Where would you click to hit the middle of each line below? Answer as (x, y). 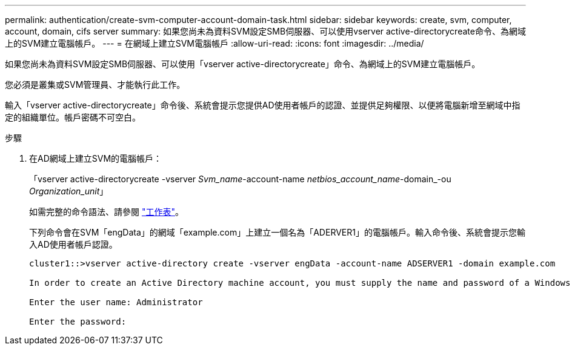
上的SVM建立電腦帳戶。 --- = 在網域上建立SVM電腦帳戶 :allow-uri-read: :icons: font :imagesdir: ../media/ (215, 43)
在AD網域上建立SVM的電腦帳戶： (96, 158)
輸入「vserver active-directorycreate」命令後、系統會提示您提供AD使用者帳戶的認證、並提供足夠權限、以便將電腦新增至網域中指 (263, 105)
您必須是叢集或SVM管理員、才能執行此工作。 (95, 84)
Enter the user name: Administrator (116, 302)
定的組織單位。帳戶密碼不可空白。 (73, 117)
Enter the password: (78, 322)
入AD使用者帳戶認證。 (73, 244)
